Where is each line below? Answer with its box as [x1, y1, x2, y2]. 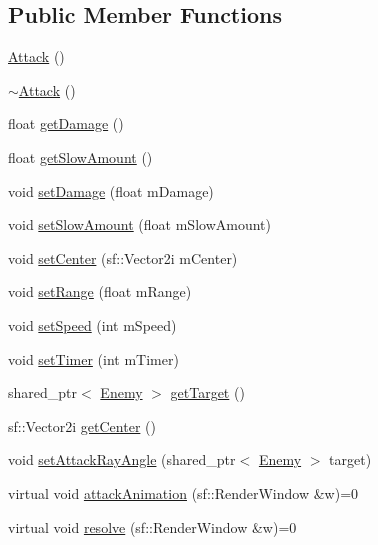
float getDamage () [8, 113, 124, 134]
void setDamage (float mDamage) [8, 180, 214, 201]
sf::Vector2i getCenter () [8, 415, 156, 436]
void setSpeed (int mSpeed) [8, 314, 177, 335]
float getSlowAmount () [8, 146, 153, 167]
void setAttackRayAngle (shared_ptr [8, 449, 236, 470]
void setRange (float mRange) [8, 281, 192, 302]
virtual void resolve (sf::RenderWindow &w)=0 [8, 516, 297, 537]
